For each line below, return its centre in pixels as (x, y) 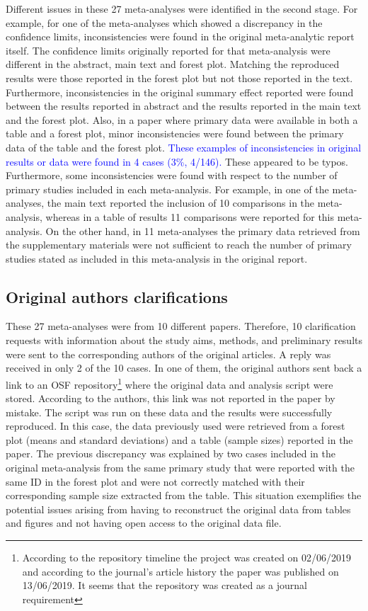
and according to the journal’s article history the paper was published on (180, 571)
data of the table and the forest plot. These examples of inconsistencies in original (184, 147)
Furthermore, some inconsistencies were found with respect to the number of (172, 175)
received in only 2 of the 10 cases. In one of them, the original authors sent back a (184, 368)
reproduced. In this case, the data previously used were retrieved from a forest (176, 426)
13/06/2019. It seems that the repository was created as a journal (165, 585)
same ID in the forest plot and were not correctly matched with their (155, 481)
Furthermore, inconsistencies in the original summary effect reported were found (180, 92)
